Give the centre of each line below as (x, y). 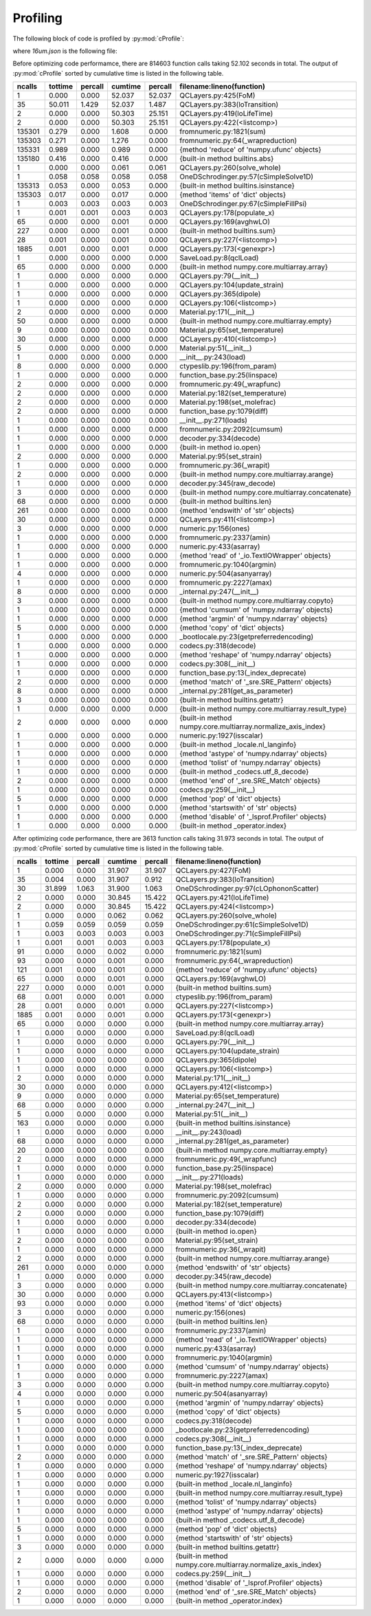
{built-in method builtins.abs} (227, 159)
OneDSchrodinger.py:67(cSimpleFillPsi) (243, 204)
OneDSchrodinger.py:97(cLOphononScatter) (247, 888)
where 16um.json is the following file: (65, 51)
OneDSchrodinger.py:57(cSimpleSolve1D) (247, 177)
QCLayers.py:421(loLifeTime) (222, 897)
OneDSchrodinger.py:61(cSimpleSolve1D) (242, 925)
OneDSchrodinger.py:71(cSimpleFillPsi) (238, 933)
